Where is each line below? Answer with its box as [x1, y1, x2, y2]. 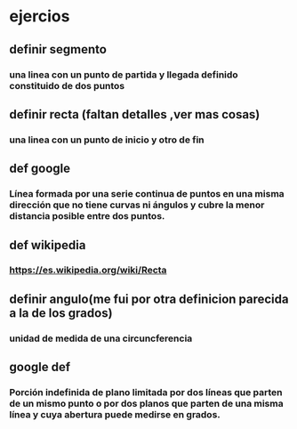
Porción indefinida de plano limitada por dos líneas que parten [9, 386, 283, 399]
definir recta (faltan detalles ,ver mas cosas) [9, 107, 261, 122]
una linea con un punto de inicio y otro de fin [9, 134, 205, 146]
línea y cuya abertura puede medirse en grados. [9, 409, 221, 421]
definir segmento [9, 42, 107, 57]
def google [9, 161, 71, 176]
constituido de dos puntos [9, 79, 125, 92]
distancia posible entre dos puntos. [9, 210, 165, 223]
